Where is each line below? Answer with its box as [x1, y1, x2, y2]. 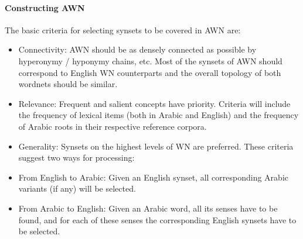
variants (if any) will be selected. [18, 182, 136, 195]
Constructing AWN [5, 1, 85, 13]
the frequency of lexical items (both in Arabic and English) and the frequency [18, 109, 299, 121]
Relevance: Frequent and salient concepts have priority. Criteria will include [18, 97, 291, 109]
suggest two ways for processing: [18, 151, 135, 164]
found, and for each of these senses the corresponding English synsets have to [18, 213, 297, 226]
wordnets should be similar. [18, 78, 118, 90]
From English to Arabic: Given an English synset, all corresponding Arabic [18, 171, 289, 183]
